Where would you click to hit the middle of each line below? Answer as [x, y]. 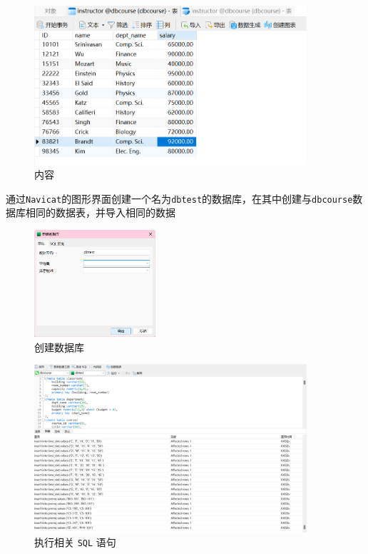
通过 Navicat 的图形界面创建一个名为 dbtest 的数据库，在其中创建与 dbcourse [179, 198]
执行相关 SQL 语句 [75, 542]
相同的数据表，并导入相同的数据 [100, 212]
